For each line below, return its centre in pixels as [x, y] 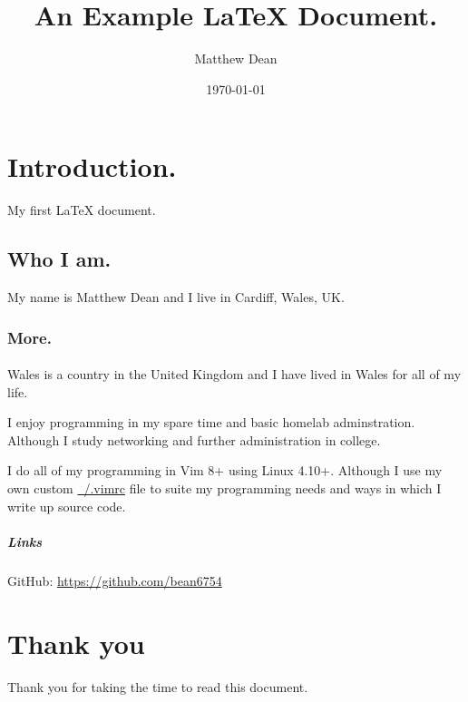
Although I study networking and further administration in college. [194, 439]
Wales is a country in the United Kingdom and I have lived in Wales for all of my [234, 374]
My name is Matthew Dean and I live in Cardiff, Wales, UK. [176, 297]
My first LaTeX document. [82, 210]
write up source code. [67, 506]
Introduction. [92, 166]
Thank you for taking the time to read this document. [158, 686]
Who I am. [59, 259]
